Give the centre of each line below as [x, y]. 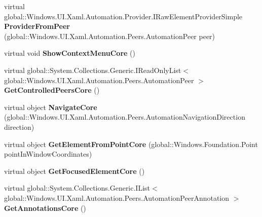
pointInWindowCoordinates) [48, 154]
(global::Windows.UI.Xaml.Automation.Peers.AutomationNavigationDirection [125, 117]
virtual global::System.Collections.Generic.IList [77, 188]
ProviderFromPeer [37, 26]
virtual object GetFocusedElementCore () [74, 171]
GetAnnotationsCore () [45, 208]
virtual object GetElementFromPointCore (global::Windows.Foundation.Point [131, 144]
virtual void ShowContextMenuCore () [70, 53]
